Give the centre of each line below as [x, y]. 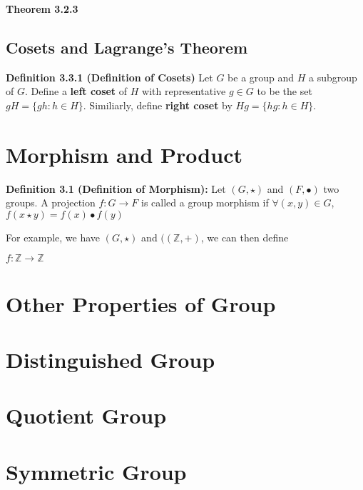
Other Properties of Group [141, 303]
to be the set [285, 91]
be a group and [261, 77]
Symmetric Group [96, 471]
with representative [184, 91]
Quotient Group [86, 415]
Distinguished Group [111, 360]
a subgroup [333, 77]
